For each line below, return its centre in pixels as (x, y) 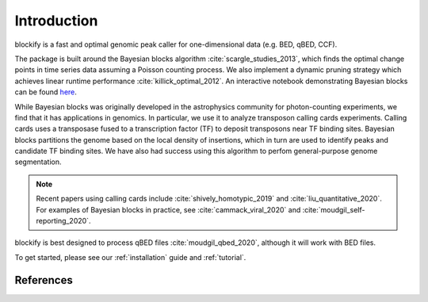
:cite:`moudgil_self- (334, 209)
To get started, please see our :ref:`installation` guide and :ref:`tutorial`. (130, 257)
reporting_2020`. (63, 221)
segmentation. (38, 162)
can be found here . (46, 92)
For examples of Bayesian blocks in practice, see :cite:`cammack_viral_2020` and (168, 209)
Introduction (56, 21)
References (44, 280)
